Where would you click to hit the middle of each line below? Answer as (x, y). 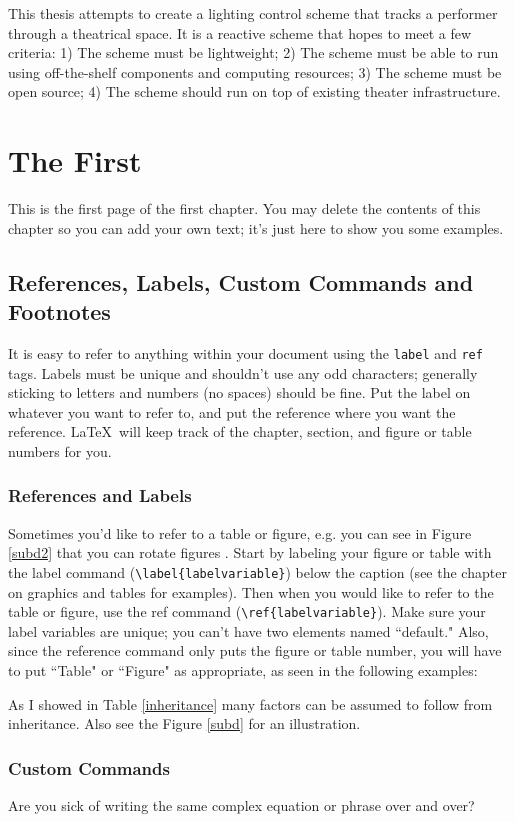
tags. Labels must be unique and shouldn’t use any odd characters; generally (243, 372)
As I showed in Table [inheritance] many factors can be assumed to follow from (250, 703)
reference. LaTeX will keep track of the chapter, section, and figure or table (240, 431)
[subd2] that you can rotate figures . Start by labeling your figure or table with (250, 552)
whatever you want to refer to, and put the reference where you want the (232, 411)
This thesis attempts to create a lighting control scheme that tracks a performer (253, 13)
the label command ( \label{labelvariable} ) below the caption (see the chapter (257, 571)
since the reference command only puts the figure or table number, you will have (255, 650)
